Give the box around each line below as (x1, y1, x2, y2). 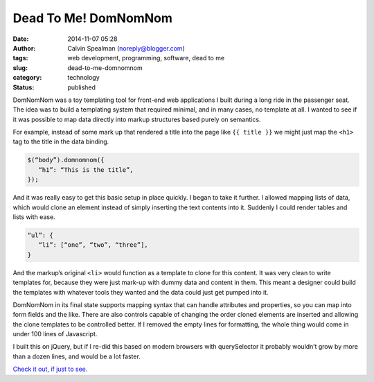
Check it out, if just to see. (12, 365, 88, 374)
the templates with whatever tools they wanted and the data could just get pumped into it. (12, 288, 269, 296)
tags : (12, 54, 28, 62)
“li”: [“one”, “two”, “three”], (38, 241, 148, 249)
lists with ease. (12, 212, 55, 221)
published (67, 83, 96, 92)
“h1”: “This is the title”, (38, 166, 134, 173)
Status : (12, 83, 35, 92)
